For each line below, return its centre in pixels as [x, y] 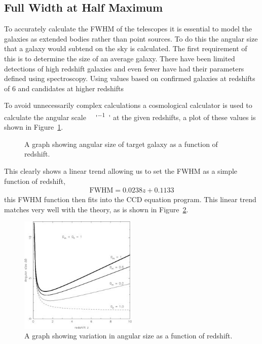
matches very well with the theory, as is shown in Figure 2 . [96, 209]
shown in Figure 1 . [34, 127]
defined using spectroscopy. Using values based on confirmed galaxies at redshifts [130, 78]
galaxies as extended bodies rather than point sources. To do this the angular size [131, 38]
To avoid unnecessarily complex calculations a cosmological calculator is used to [128, 105]
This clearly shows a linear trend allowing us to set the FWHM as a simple [121, 170]
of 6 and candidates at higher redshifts [64, 88]
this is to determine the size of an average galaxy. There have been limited [120, 58]
